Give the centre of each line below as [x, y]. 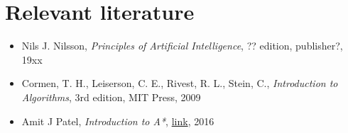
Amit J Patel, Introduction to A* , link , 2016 [118, 121]
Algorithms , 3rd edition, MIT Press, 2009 [111, 97]
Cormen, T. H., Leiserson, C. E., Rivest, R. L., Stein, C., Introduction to [180, 83]
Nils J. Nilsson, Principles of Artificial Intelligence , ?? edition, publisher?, [182, 46]
